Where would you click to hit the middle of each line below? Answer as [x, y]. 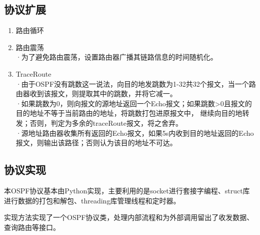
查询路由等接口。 [32, 227]
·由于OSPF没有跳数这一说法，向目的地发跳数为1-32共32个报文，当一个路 [136, 83]
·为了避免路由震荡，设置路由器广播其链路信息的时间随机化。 [116, 57]
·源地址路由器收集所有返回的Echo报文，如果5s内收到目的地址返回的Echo [135, 133]
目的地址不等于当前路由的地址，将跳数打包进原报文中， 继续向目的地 [129, 113]
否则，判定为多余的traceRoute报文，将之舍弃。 [106, 123]
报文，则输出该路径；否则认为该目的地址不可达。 [96, 143]
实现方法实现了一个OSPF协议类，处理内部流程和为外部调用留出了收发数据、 [129, 217]
